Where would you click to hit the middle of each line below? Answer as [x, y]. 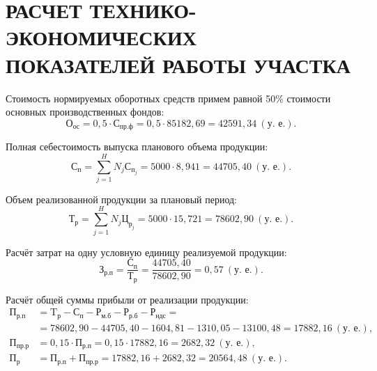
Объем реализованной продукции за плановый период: [122, 199]
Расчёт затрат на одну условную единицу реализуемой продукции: [146, 252]
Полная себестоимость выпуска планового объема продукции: [137, 147]
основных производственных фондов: [85, 112]
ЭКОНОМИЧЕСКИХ [101, 37]
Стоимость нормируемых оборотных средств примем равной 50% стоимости [168, 98]
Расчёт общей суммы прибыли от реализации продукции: [127, 299]
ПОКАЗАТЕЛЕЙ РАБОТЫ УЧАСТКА [178, 64]
